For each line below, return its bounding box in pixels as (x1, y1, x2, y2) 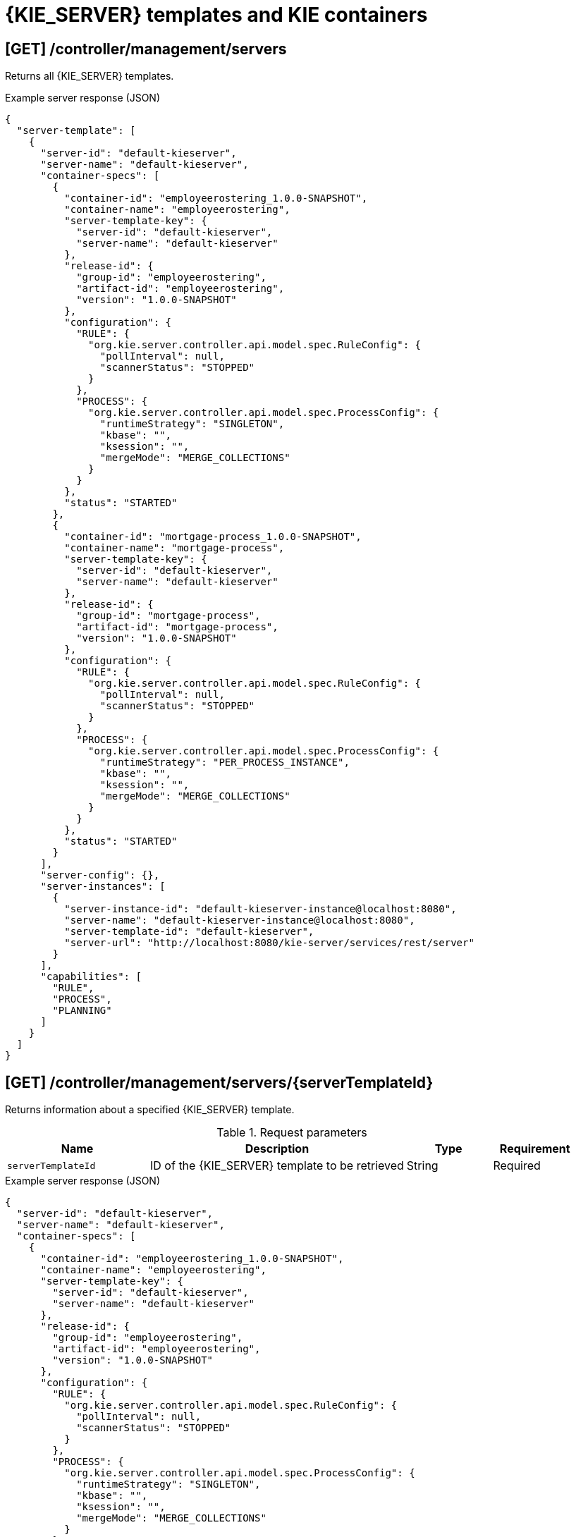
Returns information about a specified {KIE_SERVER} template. (5, 1103, 295, 1116)
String (406, 1158, 439, 1173)
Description (245, 1141, 310, 1156)
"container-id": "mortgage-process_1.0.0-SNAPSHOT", (64, 531, 362, 543)
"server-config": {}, (40, 869, 160, 881)
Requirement (499, 1141, 570, 1156)
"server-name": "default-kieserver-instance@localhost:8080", (64, 914, 415, 926)
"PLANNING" (52, 1005, 112, 1017)
